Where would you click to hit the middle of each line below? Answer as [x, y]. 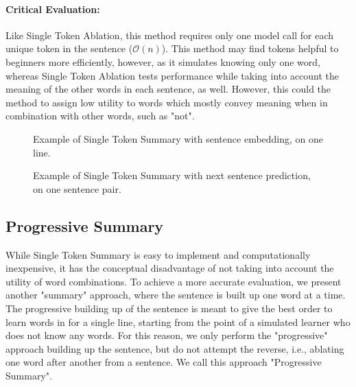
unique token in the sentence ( [69, 48]
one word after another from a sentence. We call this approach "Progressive [164, 362]
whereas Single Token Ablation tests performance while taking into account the [173, 75]
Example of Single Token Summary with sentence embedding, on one [178, 138]
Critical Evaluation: [53, 9]
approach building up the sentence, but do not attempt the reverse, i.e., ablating [175, 348]
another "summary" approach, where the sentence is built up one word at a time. [176, 295]
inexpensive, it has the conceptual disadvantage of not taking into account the [170, 268]
